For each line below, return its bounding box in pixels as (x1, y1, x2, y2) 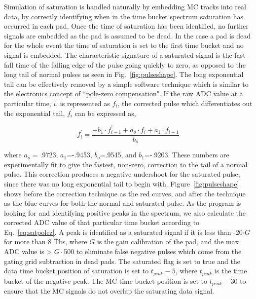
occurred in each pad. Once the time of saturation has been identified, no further (4, 21, 249, 31)
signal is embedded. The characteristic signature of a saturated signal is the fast (4, 49, 246, 60)
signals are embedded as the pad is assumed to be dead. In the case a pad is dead (4, 30, 251, 40)
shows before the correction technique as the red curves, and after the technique (4, 188, 246, 198)
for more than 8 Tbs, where (4, 236, 87, 247)
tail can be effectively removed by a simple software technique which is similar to (4, 78, 249, 89)
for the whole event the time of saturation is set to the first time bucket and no (4, 40, 244, 50)
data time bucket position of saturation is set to (4, 265, 149, 276)
